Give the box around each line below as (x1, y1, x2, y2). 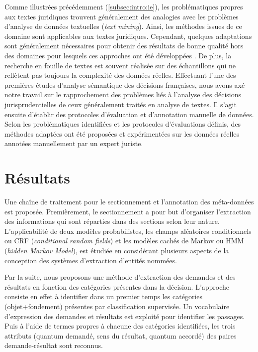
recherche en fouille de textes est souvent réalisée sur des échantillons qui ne (4, 60, 236, 70)
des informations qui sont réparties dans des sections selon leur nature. (4, 216, 220, 226)
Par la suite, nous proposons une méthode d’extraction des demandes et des (4, 272, 236, 282)
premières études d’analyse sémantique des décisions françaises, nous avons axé (4, 79, 245, 90)
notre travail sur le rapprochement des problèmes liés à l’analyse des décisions (4, 89, 242, 100)
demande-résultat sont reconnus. (4, 340, 103, 351)
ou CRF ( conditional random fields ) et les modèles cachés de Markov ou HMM (4, 235, 244, 246)
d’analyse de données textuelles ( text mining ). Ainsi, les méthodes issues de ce (4, 21, 242, 31)
